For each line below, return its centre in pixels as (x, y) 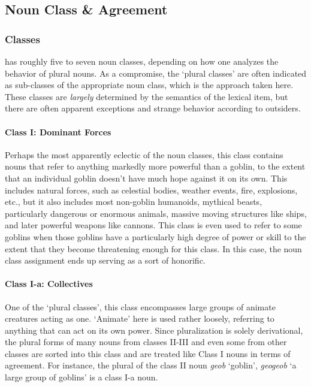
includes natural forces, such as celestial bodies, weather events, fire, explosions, (151, 190)
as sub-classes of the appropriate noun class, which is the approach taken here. (149, 85)
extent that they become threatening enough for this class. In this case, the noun (153, 248)
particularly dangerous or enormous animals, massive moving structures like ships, (156, 213)
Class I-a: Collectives (49, 284)
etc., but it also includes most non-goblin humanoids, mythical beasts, (134, 202)
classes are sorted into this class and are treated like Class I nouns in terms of (148, 353)
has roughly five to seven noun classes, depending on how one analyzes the (142, 61)
